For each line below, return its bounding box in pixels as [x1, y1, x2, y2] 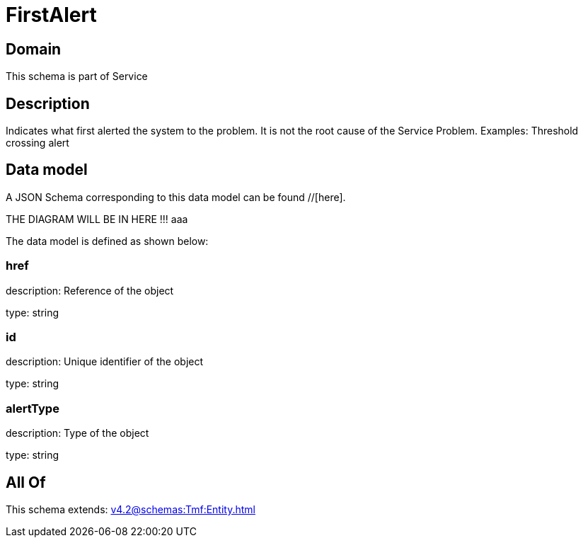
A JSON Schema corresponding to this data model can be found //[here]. [6, 190, 346, 203]
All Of [6, 473, 46, 491]
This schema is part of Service [6, 70, 148, 83]
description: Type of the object [6, 427, 149, 440]
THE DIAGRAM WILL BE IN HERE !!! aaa [6, 212, 188, 225]
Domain [6, 40, 62, 58]
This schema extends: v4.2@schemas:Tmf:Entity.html [6, 503, 255, 515]
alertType [6, 401, 59, 416]
